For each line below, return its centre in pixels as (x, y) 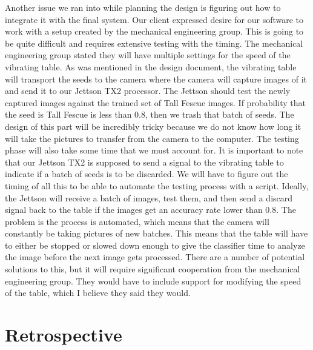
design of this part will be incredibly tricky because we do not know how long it (153, 126)
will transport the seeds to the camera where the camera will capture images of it (156, 79)
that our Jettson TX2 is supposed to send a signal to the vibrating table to (144, 162)
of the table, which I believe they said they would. (98, 293)
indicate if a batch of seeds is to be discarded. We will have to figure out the (147, 174)
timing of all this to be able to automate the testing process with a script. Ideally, (157, 185)
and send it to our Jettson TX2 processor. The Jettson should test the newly (148, 91)
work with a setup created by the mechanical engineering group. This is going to (154, 31)
